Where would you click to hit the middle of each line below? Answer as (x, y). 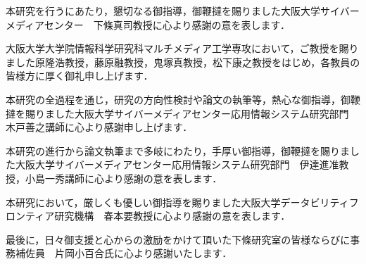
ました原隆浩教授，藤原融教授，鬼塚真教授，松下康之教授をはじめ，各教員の (183, 62)
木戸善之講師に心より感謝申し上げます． (99, 127)
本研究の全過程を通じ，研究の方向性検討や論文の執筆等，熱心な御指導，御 (178, 99)
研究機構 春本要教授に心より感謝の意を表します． (172, 216)
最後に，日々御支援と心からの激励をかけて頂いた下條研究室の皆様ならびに (178, 239)
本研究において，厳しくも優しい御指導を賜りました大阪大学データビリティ (177, 202)
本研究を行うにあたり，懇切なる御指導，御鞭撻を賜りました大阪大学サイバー (183, 11)
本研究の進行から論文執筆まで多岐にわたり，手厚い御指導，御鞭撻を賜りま (178, 150)
